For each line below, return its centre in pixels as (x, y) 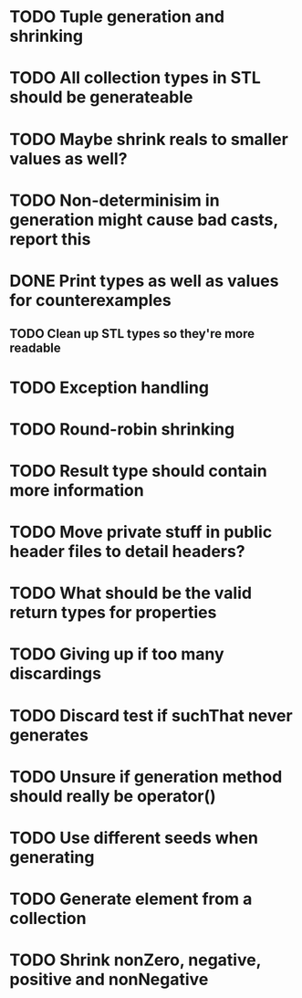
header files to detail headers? (127, 552)
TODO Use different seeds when (134, 838)
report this (50, 239)
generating (52, 858)
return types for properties (113, 613)
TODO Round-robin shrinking (122, 429)
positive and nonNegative (109, 980)
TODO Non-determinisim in (115, 200)
